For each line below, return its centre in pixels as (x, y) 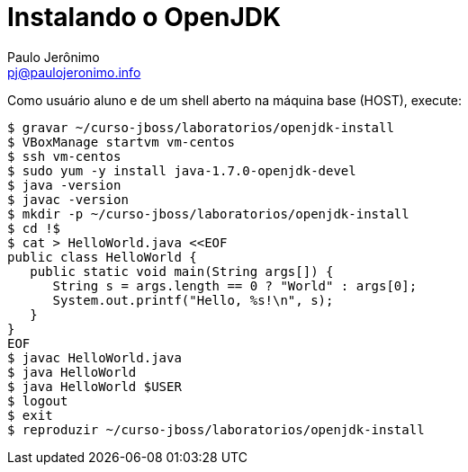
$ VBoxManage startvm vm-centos (121, 142)
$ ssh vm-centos (64, 156)
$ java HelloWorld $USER (94, 386)
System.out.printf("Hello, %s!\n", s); (193, 300)
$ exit (30, 415)
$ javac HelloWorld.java (94, 357)
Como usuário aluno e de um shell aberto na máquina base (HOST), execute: (235, 100)
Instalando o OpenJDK (144, 17)
